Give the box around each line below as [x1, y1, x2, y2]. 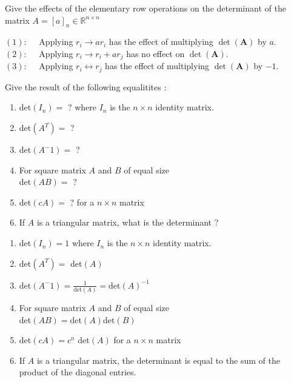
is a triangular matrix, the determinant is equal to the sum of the [36, 354, 280, 366]
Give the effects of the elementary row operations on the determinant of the [5, 2, 286, 14]
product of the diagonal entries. [19, 366, 136, 378]
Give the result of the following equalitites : [5, 80, 167, 93]
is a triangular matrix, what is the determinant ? [36, 216, 219, 229]
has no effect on [126, 47, 185, 59]
